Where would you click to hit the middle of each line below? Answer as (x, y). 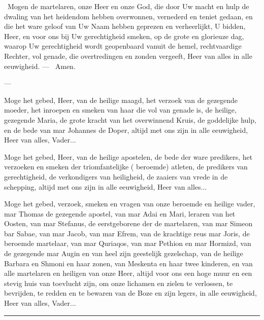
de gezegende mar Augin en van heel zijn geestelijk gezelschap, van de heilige (124, 253)
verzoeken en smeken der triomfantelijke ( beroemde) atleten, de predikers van (126, 167)
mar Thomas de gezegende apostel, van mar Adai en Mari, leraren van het (120, 213)
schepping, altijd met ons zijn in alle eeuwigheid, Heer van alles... (106, 186)
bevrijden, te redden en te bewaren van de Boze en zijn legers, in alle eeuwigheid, (130, 293)
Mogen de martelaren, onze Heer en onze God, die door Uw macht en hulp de (128, 6)
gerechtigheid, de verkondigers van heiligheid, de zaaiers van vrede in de (116, 176)
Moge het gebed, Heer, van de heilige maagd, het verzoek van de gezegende (121, 100)
